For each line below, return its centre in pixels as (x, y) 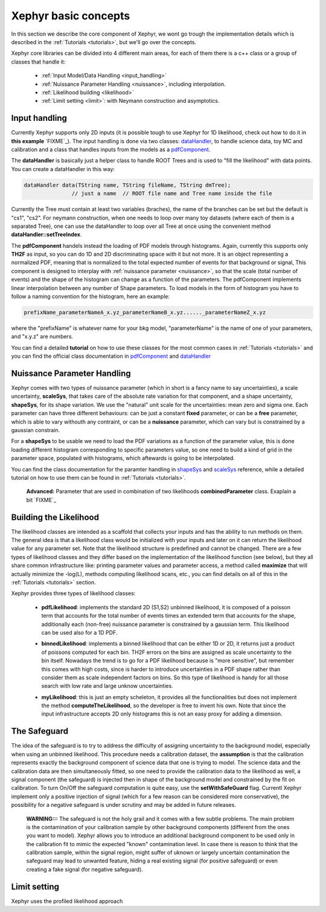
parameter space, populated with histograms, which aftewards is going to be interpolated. (123, 458)
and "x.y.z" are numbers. (42, 337)
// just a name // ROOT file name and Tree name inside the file (172, 194)
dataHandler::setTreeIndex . (46, 234)
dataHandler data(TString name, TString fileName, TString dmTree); (127, 185)
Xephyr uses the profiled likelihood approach (67, 901)
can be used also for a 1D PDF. (79, 632)
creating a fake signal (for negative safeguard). (85, 869)
